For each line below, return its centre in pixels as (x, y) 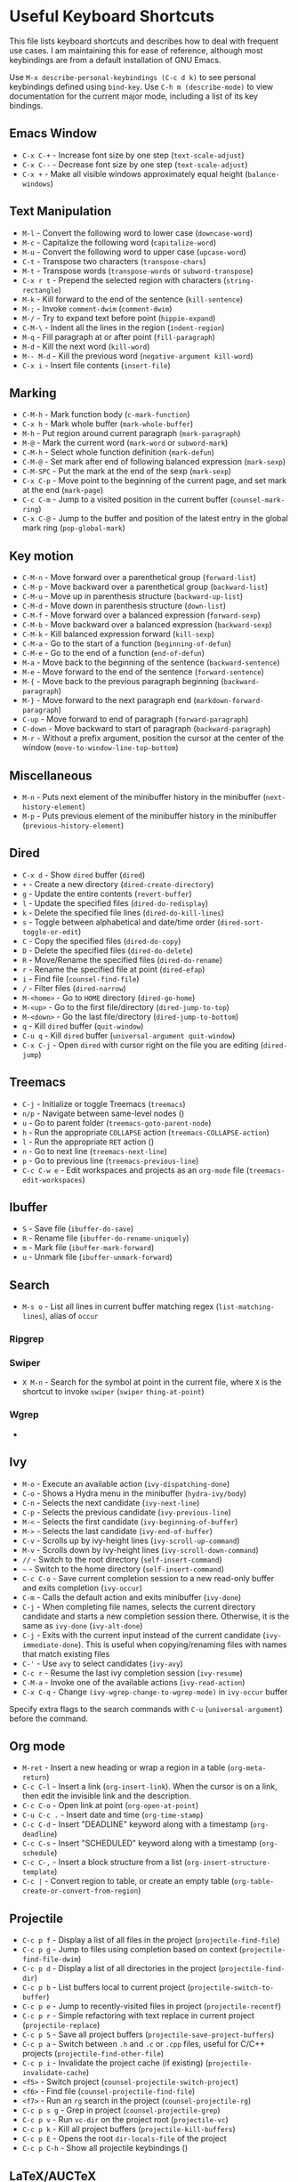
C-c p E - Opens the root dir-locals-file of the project (124, 2138)
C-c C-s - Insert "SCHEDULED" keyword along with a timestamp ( (142, 1843)
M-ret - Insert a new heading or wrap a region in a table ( (126, 1767)
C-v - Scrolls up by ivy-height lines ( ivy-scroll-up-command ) (131, 1540)
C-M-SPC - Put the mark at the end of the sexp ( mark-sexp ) (126, 471)
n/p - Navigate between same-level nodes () (103, 1113)
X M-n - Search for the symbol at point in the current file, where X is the (152, 1382)
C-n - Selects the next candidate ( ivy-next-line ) (111, 1502)
